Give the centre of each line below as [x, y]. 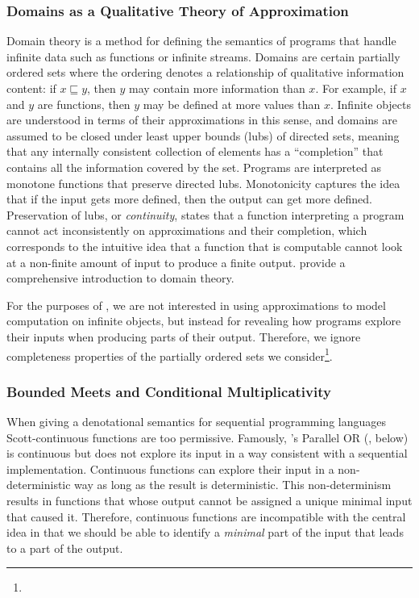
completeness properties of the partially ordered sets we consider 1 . [170, 354]
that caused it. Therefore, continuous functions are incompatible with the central [206, 516]
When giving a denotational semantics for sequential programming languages [197, 421]
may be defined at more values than [232, 104]
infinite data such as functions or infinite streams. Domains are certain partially [203, 56]
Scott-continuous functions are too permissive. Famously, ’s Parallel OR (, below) [207, 437]
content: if [31, 88]
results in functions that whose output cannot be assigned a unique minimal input [209, 500]
